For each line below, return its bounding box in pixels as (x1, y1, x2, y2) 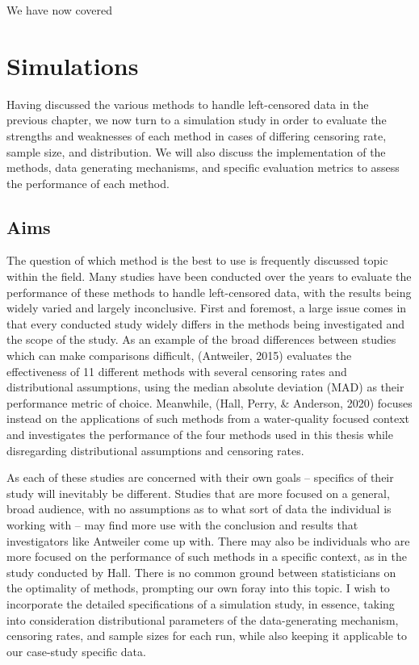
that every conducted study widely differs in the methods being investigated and (6, 315, 405, 332)
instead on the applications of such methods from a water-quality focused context (6, 410, 410, 427)
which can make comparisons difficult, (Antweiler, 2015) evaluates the (6, 347, 352, 364)
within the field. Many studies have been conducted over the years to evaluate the (6, 268, 412, 285)
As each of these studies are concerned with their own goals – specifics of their (6, 469, 394, 486)
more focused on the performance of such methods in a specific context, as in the (6, 548, 407, 565)
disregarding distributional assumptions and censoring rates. (6, 441, 304, 458)
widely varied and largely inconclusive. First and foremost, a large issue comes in (6, 299, 407, 316)
